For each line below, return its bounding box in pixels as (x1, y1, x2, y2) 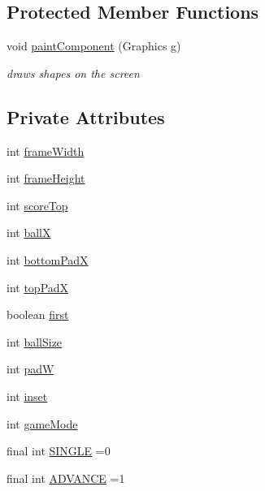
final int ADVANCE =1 (7, 469, 125, 486)
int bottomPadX (7, 251, 89, 268)
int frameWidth (7, 142, 85, 159)
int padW (7, 360, 54, 377)
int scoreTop (7, 196, 68, 213)
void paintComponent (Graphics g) (7, 37, 181, 54)
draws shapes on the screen (7, 64, 140, 81)
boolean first (7, 306, 69, 323)
